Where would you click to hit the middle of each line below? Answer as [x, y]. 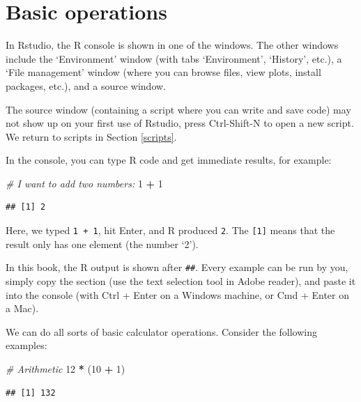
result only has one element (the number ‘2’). [102, 243]
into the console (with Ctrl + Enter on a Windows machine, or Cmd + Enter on [178, 294]
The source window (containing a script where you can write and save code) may [178, 109]
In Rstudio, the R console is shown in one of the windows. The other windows [172, 45]
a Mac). [22, 308]
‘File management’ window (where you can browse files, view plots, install [163, 72]
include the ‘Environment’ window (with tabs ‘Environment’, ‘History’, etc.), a [174, 58]
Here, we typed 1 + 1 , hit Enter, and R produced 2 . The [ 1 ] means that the [170, 230]
